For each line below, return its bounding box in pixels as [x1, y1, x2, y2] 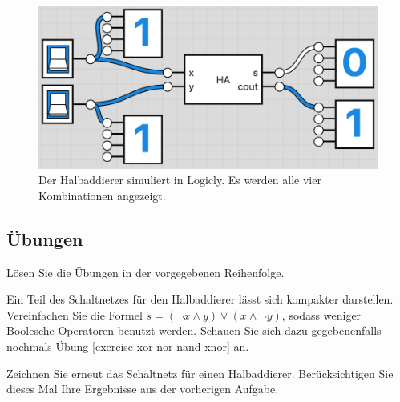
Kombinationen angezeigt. [38, 187, 166, 203]
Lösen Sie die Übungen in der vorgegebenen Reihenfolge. [6, 263, 285, 280]
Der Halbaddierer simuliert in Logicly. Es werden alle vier [38, 171, 321, 188]
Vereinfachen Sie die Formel [6, 306, 143, 323]
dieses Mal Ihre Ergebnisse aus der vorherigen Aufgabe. [6, 380, 279, 397]
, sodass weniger [281, 306, 362, 323]
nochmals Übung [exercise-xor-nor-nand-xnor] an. [6, 337, 249, 354]
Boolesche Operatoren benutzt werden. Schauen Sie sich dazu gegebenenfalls [6, 322, 382, 339]
